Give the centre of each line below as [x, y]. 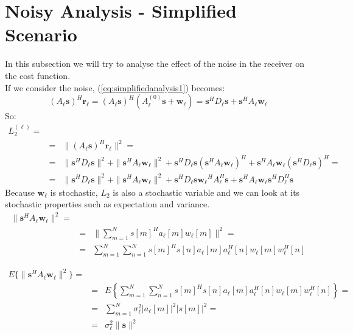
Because [20, 192]
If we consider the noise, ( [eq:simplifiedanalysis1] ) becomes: [115, 87]
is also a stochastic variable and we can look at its [206, 192]
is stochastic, [74, 192]
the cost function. [38, 75]
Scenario [41, 34]
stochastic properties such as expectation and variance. [107, 204]
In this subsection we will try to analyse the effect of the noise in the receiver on [155, 64]
